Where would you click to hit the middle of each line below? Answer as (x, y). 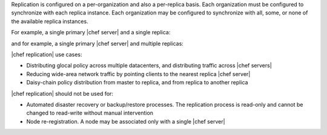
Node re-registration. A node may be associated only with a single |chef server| (126, 121)
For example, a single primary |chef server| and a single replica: (91, 33)
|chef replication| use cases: (47, 54)
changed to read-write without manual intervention (90, 113)
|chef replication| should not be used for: (62, 93)
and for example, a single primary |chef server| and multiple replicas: (97, 43)
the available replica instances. (50, 21)
